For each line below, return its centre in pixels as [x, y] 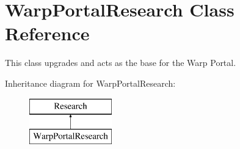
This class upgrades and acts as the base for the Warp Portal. [121, 63]
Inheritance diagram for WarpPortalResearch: [90, 83]
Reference [47, 33]
